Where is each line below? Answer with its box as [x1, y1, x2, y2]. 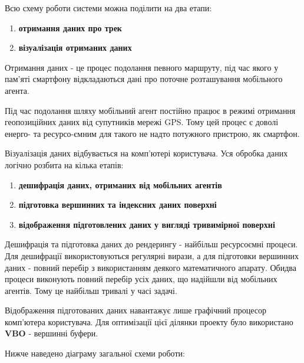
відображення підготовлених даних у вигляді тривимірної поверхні [18, 218, 275, 230]
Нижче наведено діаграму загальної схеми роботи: [5, 347, 185, 359]
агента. [5, 84, 29, 96]
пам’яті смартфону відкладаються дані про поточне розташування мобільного [5, 73, 283, 85]
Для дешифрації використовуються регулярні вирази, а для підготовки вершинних [5, 249, 299, 261]
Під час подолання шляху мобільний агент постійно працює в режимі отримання [5, 104, 296, 116]
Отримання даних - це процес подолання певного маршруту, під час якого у [5, 61, 279, 73]
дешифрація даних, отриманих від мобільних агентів [18, 178, 222, 191]
